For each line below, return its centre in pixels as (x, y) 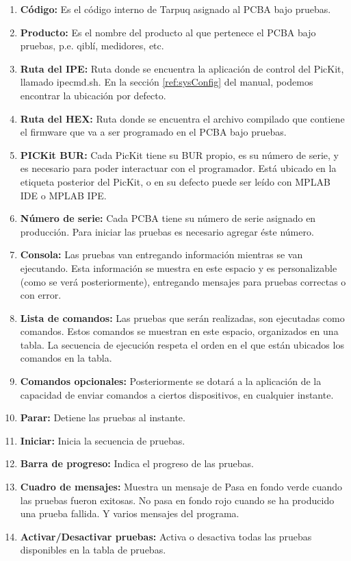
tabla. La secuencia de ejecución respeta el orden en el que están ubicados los (182, 344)
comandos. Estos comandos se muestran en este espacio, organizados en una (179, 331)
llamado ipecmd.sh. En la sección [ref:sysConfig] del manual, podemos (167, 82)
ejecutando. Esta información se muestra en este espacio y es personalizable (179, 267)
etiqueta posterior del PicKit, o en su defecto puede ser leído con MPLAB (175, 181)
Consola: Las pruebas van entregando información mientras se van (161, 254)
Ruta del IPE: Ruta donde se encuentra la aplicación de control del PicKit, (182, 68)
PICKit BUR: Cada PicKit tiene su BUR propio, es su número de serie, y (179, 154)
